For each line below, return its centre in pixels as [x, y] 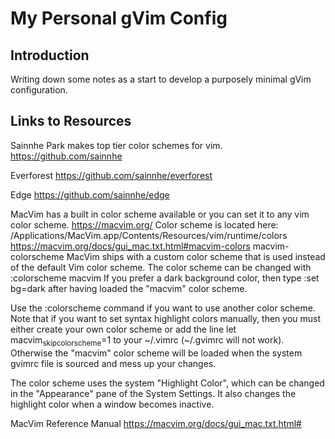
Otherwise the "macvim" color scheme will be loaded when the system [156, 353]
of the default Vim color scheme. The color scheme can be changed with [161, 267]
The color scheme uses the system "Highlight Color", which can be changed [167, 383]
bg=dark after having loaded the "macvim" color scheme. [129, 288]
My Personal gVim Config [119, 18]
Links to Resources [71, 121]
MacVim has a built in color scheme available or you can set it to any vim [160, 214]
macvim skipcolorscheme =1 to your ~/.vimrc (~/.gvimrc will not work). [147, 340]
